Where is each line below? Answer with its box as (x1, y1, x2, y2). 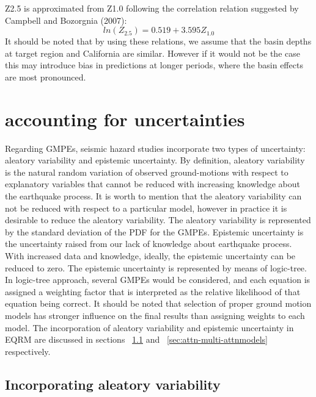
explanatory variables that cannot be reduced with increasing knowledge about (5, 177, 300, 190)
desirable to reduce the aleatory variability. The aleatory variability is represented (5, 213, 311, 226)
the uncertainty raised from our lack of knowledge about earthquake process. (5, 237, 292, 250)
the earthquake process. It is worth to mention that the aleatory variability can (5, 190, 302, 202)
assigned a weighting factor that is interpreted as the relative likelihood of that (5, 285, 301, 298)
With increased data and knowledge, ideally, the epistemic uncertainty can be (5, 249, 296, 262)
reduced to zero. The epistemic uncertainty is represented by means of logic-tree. (5, 261, 307, 274)
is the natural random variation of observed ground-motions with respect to (5, 165, 288, 178)
